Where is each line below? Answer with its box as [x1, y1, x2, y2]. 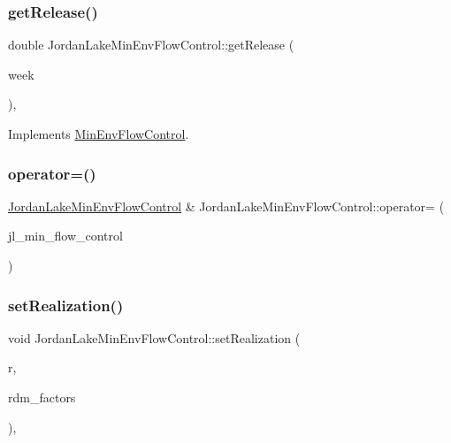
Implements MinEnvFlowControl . [8, 125, 189, 142]
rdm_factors [8, 388, 76, 406]
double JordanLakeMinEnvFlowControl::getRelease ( [8, 35, 294, 54]
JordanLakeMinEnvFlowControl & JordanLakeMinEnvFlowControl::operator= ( [8, 196, 445, 215]
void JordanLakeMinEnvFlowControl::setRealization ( [8, 328, 301, 347]
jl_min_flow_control [8, 226, 123, 245]
